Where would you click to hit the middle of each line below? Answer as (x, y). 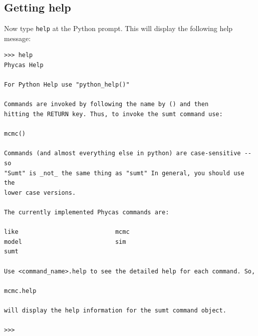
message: (18, 38)
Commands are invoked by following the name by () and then (106, 104)
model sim (65, 242)
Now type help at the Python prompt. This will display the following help (118, 28)
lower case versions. (40, 193)
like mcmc (67, 232)
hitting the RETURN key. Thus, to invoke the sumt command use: (113, 114)
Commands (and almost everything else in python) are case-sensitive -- (128, 153)
